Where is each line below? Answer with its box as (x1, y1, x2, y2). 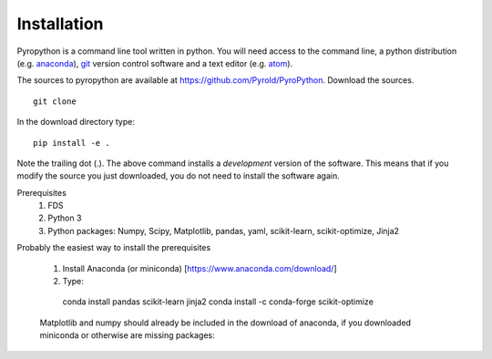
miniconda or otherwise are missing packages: (39, 330, 215, 341)
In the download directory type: (16, 117, 136, 128)
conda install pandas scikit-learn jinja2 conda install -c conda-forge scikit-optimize (62, 296, 374, 307)
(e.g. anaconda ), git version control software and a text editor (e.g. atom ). (16, 57, 293, 68)
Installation (16, 14, 104, 34)
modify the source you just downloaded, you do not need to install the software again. (16, 170, 341, 181)
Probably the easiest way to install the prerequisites (16, 242, 211, 253)
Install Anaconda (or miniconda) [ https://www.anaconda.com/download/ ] (62, 262, 337, 273)
